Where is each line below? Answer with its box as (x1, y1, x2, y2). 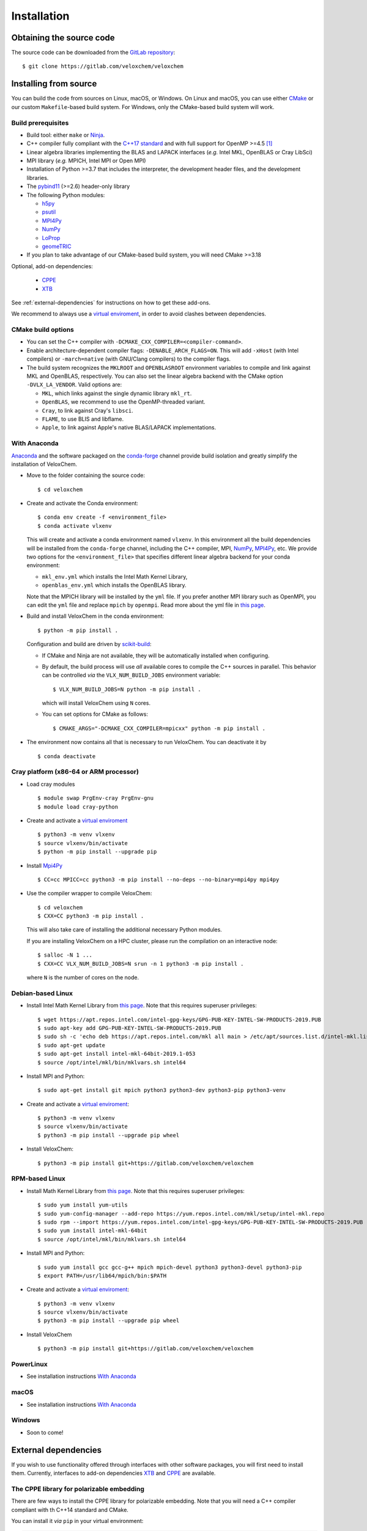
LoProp (42, 234, 61, 241)
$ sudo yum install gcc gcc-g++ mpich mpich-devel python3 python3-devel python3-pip (37, 1263, 302, 1271)
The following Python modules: (26, 191, 105, 198)
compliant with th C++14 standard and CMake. (11, 1506, 128, 1513)
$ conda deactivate (37, 753, 96, 759)
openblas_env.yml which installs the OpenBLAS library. (42, 582, 187, 589)
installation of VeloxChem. (11, 460, 78, 468)
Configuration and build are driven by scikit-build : (26, 641, 152, 648)
